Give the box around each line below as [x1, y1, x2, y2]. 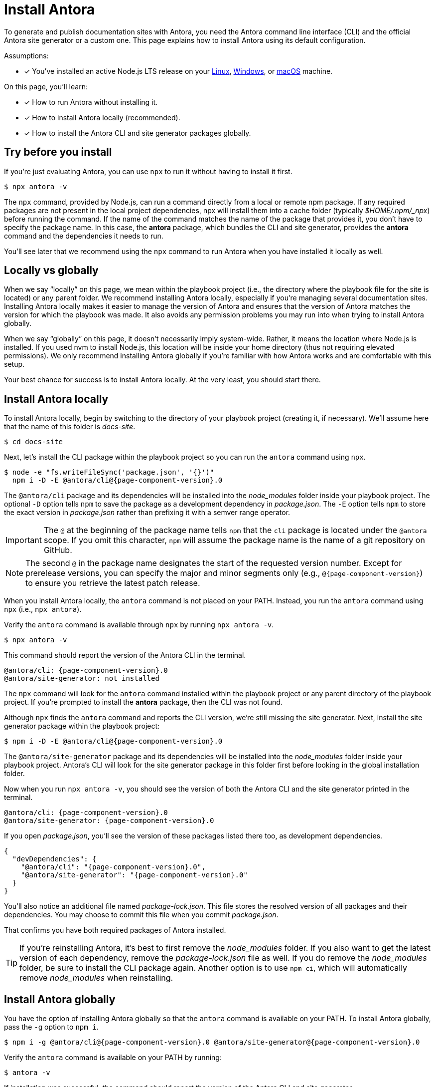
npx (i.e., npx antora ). [4, 605, 82, 614]
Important [5, 535, 42, 545]
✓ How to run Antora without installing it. [24, 97, 158, 106]
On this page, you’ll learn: [4, 82, 88, 91]
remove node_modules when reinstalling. [19, 973, 173, 983]
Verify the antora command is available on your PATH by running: [4, 1053, 222, 1062]
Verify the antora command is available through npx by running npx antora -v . [4, 620, 274, 629]
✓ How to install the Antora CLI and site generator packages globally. [24, 128, 251, 137]
